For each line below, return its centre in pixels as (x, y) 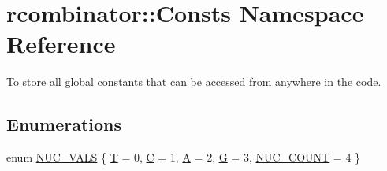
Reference (61, 44)
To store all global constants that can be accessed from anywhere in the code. (194, 82)
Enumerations (64, 124)
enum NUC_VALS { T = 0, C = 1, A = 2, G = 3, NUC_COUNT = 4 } (184, 157)
